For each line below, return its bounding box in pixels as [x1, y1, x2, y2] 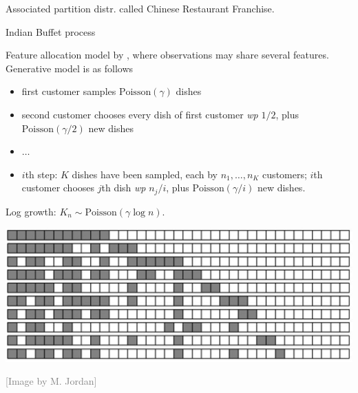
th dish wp [101, 180, 146, 195]
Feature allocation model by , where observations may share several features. [6, 47, 329, 62]
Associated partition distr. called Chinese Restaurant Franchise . [6, 1, 275, 15]
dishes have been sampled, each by [72, 167, 218, 181]
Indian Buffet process [6, 24, 96, 39]
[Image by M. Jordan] [6, 374, 97, 388]
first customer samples [21, 84, 116, 98]
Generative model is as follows [6, 61, 134, 75]
